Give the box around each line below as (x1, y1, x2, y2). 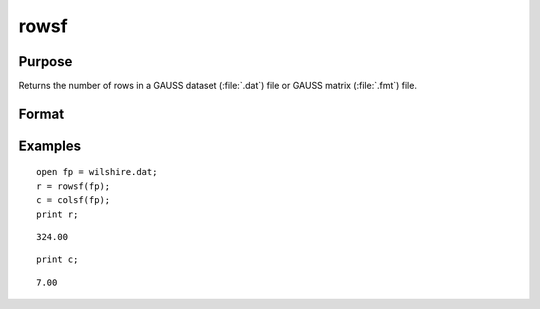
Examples (18, 137, 82, 154)
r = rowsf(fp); (36, 180, 111, 192)
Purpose (18, 53, 73, 70)
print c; (36, 254, 79, 265)
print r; (36, 208, 79, 220)
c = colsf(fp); (36, 195, 111, 206)
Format (18, 105, 65, 122)
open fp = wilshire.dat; (36, 166, 158, 178)
